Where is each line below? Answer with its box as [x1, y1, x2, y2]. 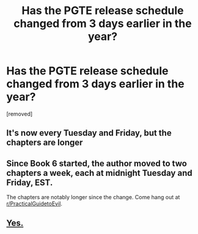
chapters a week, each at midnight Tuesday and [6, 167, 193, 178]
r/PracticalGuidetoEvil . [6, 200, 63, 208]
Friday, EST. [6, 177, 53, 188]
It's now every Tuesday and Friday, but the [6, 128, 172, 138]
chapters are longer [6, 137, 83, 148]
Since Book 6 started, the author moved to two [6, 158, 188, 169]
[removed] [6, 110, 33, 117]
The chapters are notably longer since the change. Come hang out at [6, 194, 180, 201]
